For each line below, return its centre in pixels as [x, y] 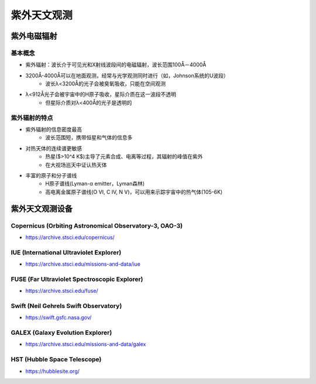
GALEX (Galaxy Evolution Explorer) [61, 332]
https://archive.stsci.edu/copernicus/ [70, 237]
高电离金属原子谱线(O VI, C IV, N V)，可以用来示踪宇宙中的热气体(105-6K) [134, 192]
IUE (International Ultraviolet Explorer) [66, 252]
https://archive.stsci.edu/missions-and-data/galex [86, 344]
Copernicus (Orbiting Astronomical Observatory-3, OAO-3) [97, 225]
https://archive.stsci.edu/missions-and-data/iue [83, 264]
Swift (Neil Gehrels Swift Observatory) [66, 306]
